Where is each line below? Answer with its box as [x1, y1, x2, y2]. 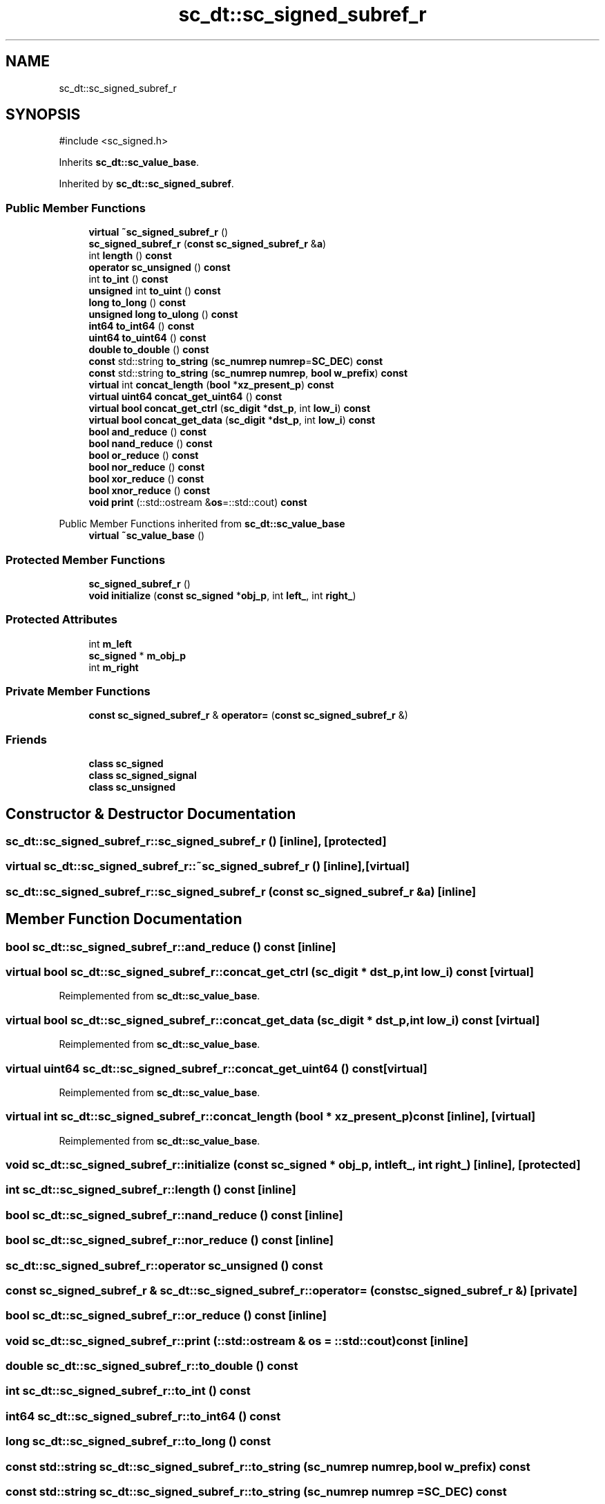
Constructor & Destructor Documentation [6, 805, 296, 822]
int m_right [88, 661, 139, 673]
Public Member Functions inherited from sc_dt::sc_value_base [59, 518, 345, 530]
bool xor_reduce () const [88, 473, 204, 485]
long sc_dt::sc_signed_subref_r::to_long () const [6, 1434, 271, 1449]
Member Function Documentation [6, 910, 242, 928]
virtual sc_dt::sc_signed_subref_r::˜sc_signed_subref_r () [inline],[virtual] [6, 859, 410, 874]
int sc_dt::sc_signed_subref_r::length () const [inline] [6, 1183, 296, 1197]
